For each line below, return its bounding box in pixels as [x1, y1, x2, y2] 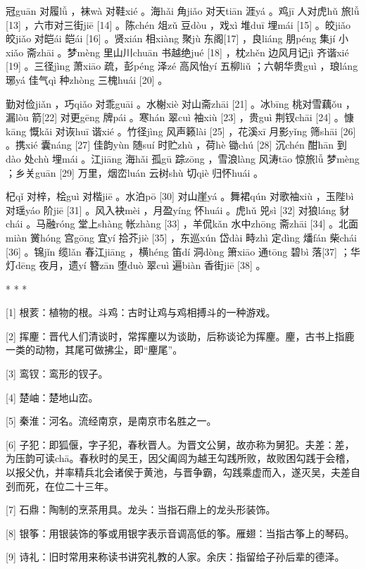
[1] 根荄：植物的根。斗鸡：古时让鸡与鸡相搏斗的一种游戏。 [6, 305, 276, 320]
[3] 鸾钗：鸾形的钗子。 [6, 366, 108, 381]
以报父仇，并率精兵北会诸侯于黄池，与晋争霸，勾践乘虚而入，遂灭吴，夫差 [6, 465, 351, 480]
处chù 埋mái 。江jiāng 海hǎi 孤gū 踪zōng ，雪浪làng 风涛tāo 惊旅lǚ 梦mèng [24, 151, 360, 165]
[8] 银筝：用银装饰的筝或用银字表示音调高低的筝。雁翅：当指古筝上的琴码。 [6, 525, 355, 540]
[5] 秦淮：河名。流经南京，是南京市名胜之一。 [6, 413, 217, 428]
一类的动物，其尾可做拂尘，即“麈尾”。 [6, 342, 183, 357]
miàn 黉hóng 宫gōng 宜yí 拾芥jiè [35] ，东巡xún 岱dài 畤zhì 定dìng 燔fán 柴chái [6, 230, 357, 244]
